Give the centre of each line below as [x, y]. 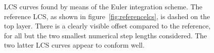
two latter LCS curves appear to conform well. [74, 45]
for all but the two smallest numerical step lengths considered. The [106, 35]
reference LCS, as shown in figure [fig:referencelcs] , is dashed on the [107, 16]
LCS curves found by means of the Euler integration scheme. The [103, 6]
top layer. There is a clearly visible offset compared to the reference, [107, 26]
